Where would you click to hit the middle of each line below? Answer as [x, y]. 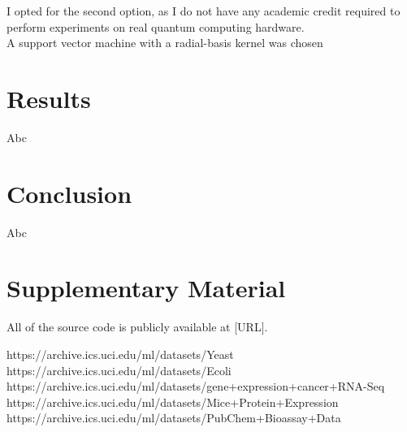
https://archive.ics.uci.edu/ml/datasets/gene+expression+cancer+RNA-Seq [196, 386]
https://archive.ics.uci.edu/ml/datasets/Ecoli [119, 370]
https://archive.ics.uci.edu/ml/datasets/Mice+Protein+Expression [173, 402]
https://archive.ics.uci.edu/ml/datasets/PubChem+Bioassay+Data [174, 418]
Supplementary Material [146, 288]
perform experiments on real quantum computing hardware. [156, 26]
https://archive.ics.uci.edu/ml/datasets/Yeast [120, 354]
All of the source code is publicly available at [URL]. [137, 327]
